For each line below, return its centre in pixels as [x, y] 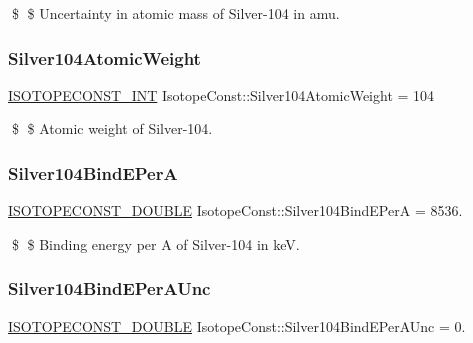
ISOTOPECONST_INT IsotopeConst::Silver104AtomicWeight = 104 [221, 94]
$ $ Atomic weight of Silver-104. [112, 128]
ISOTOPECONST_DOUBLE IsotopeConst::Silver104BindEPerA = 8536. [235, 210]
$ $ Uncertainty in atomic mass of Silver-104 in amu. [175, 13]
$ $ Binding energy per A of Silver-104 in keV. [155, 243]
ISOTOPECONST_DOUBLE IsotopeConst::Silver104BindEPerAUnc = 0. [237, 325]
